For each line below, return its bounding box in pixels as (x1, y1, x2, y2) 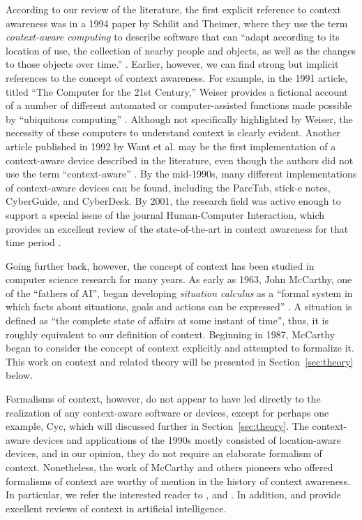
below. (6, 368, 33, 382)
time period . (6, 235, 61, 250)
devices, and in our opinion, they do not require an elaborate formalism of (6, 446, 322, 461)
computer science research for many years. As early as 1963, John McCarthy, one (6, 272, 352, 287)
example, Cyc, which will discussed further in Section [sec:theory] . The (6, 419, 309, 433)
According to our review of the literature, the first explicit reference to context (6, 2, 342, 16)
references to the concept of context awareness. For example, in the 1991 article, (6, 70, 348, 85)
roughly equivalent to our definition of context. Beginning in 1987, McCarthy (6, 326, 335, 341)
